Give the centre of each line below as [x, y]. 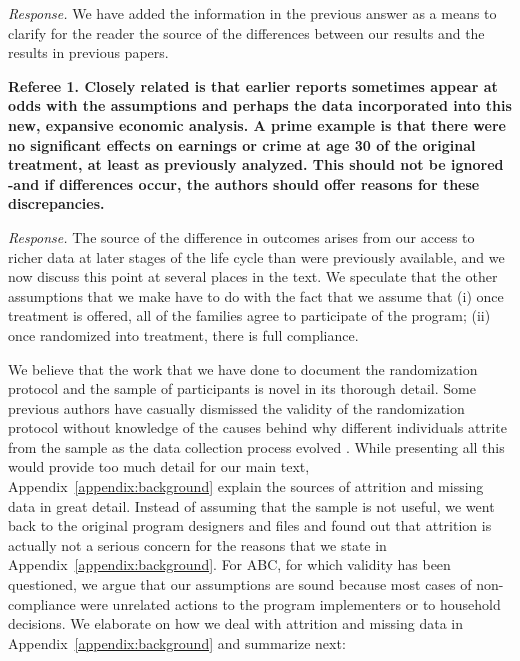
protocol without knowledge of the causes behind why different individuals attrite [257, 427]
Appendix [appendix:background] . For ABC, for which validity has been [229, 564]
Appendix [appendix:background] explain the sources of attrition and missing [246, 486]
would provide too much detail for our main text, [159, 466]
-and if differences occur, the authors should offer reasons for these [244, 183]
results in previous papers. [88, 52]
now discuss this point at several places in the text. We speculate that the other [253, 276]
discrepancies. [56, 203]
